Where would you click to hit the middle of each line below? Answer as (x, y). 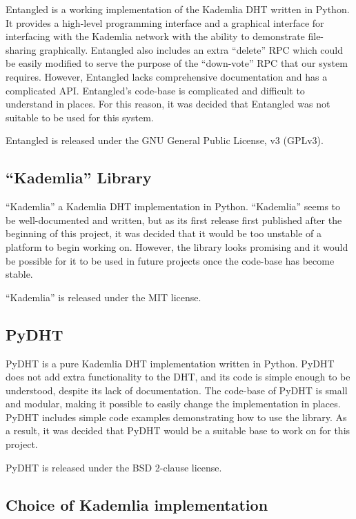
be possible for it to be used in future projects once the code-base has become (170, 260)
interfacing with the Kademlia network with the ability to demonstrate (155, 36)
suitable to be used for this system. (80, 117)
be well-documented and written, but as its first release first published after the (174, 220)
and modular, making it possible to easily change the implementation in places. (173, 404)
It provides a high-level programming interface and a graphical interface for (165, 22)
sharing (21, 49)
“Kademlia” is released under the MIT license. (103, 297)
